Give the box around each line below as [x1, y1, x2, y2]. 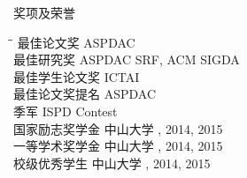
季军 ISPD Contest [13, 101, 118, 120]
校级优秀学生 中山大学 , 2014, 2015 [13, 153, 211, 172]
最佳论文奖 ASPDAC [17, 33, 135, 51]
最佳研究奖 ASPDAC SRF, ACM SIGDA [13, 50, 240, 69]
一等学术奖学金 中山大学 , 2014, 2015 [13, 137, 223, 155]
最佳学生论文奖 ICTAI [13, 67, 140, 85]
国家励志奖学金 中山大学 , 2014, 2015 [13, 119, 223, 137]
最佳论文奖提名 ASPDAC [13, 85, 156, 103]
